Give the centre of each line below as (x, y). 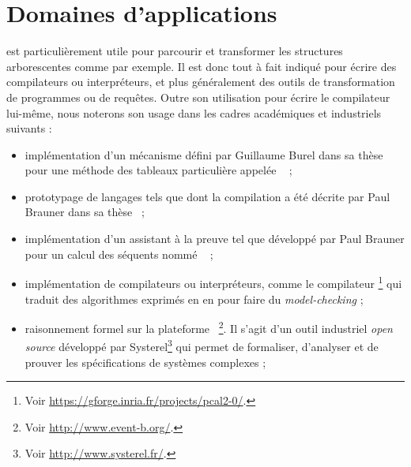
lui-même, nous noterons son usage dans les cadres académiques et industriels (194, 112)
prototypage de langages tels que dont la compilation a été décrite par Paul (207, 196)
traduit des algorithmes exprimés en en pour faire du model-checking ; (194, 299)
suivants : (29, 128)
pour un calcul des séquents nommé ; (119, 254)
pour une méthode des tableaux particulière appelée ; (158, 170)
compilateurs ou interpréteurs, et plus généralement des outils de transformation (201, 82)
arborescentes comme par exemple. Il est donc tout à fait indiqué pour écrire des (202, 66)
